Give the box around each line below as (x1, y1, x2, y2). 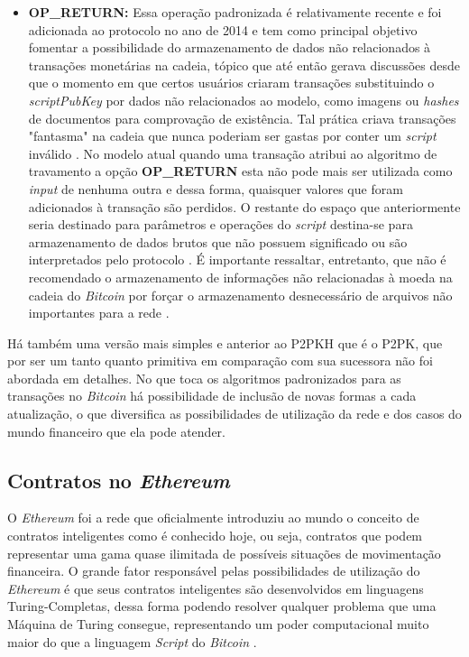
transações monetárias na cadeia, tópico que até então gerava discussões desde (28, 55, 461, 74)
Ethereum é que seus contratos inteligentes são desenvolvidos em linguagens (7, 578, 424, 597)
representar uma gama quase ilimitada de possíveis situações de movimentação (7, 543, 441, 562)
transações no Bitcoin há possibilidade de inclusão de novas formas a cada (7, 386, 417, 405)
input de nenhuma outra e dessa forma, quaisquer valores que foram (28, 179, 403, 198)
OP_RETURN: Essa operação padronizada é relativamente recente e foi (28, 3, 442, 21)
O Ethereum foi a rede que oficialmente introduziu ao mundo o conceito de (7, 508, 419, 527)
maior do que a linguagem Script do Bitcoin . (7, 632, 257, 651)
